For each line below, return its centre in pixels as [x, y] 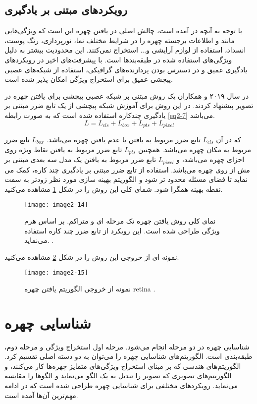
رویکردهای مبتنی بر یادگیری [66, 10]
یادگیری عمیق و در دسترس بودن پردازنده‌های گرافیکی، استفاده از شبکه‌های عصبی [126, 69]
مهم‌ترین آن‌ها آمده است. [41, 395]
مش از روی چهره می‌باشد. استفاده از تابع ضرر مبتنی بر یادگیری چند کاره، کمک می [127, 169]
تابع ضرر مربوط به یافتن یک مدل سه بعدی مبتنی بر [80, 159]
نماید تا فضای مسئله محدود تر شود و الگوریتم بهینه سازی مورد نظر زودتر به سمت [126, 179]
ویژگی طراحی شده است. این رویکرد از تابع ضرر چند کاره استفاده [122, 230]
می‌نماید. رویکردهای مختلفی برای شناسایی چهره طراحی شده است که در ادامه [121, 385]
